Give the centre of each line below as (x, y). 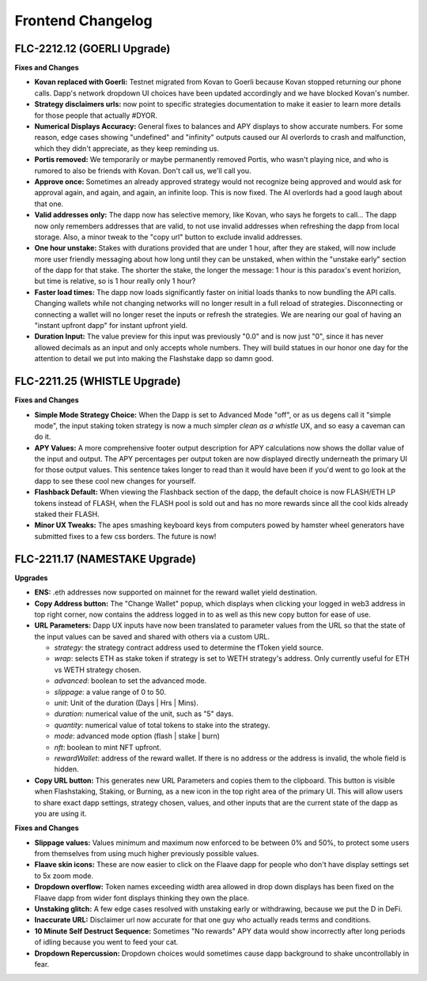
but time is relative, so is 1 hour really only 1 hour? (115, 281)
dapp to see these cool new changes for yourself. (115, 481)
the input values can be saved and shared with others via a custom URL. (152, 636)
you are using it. (60, 813)
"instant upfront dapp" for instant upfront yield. (111, 326)
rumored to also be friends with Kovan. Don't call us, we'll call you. (143, 171)
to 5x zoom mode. (64, 875)
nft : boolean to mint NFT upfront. (108, 747)
